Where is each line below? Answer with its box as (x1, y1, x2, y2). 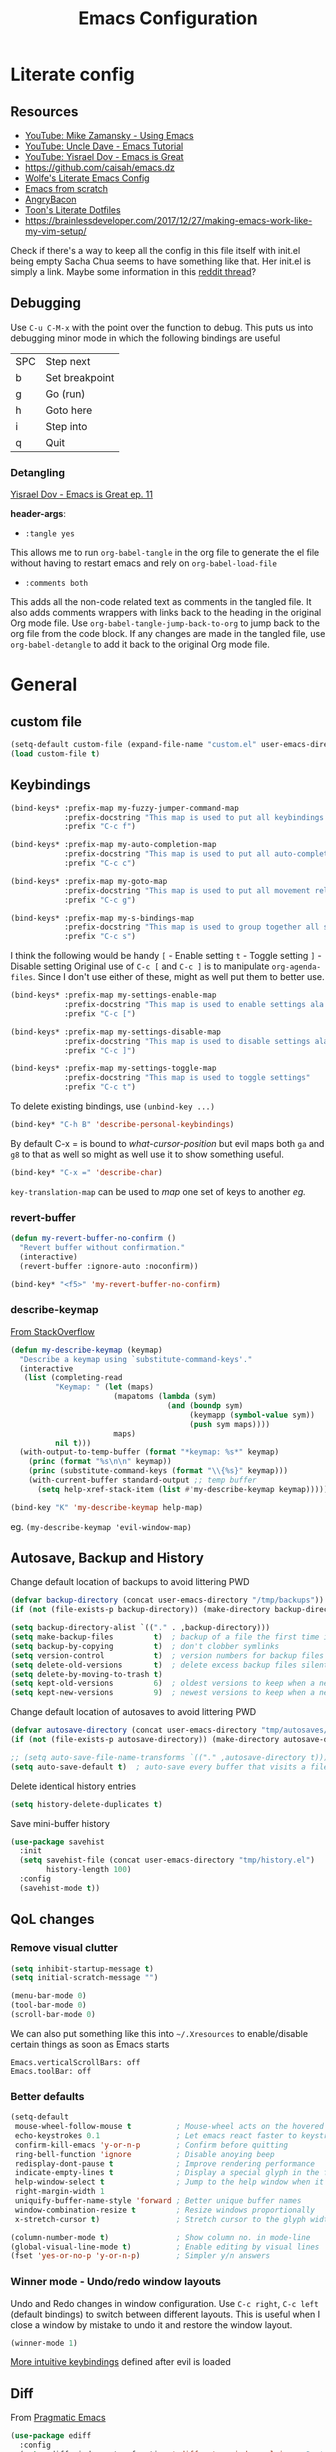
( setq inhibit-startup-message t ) (10, 1963, 155, 1974)
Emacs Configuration (78, 7, 258, 30)
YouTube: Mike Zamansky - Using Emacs (24, 130, 194, 141)
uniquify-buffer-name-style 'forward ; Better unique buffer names (14, 2196, 302, 2206)
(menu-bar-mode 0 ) (10, 1991, 87, 2001)
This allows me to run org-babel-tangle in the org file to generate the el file (10, 547, 320, 559)
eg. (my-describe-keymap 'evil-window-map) (10, 1520, 192, 1532)
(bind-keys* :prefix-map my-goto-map (10, 876, 168, 886)
